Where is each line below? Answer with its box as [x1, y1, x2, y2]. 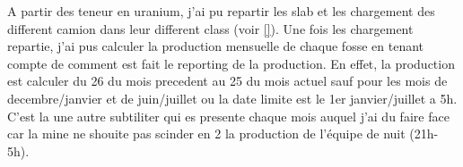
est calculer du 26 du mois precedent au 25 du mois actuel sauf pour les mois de [7, 71, 448, 90]
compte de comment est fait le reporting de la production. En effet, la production [7, 54, 455, 72]
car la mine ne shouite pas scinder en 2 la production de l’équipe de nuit [7, 124, 406, 143]
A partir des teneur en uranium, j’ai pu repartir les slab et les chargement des [7, 2, 435, 20]
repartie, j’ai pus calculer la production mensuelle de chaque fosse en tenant [7, 37, 424, 55]
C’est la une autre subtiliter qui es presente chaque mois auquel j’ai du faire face [7, 106, 450, 125]
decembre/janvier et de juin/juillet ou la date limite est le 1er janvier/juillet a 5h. [7, 88, 458, 107]
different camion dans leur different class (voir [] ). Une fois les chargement [7, 19, 414, 38]
